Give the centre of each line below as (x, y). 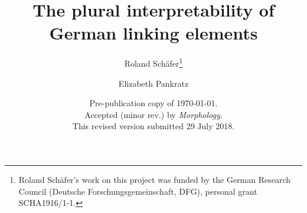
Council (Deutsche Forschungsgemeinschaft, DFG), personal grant (138, 191)
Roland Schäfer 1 (153, 62)
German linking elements (153, 33)
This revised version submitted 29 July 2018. (153, 126)
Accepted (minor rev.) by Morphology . (153, 114)
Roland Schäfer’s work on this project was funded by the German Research (155, 179)
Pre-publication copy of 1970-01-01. (153, 103)
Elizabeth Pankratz (153, 83)
